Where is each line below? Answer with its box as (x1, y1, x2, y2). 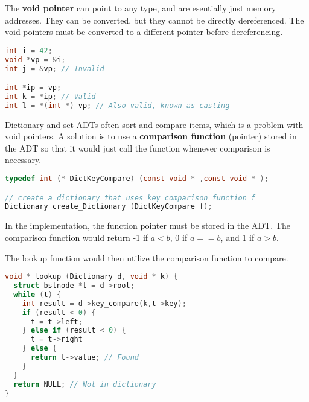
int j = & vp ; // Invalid (5, 64, 104, 73)
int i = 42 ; (5, 46, 53, 55)
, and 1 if (220, 231, 255, 243)
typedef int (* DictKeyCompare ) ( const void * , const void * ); (5, 174, 269, 183)
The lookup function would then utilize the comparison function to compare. (5, 251, 288, 264)
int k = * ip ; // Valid (5, 92, 96, 101)
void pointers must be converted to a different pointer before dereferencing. (5, 25, 283, 38)
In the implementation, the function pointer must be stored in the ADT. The (5, 219, 290, 232)
